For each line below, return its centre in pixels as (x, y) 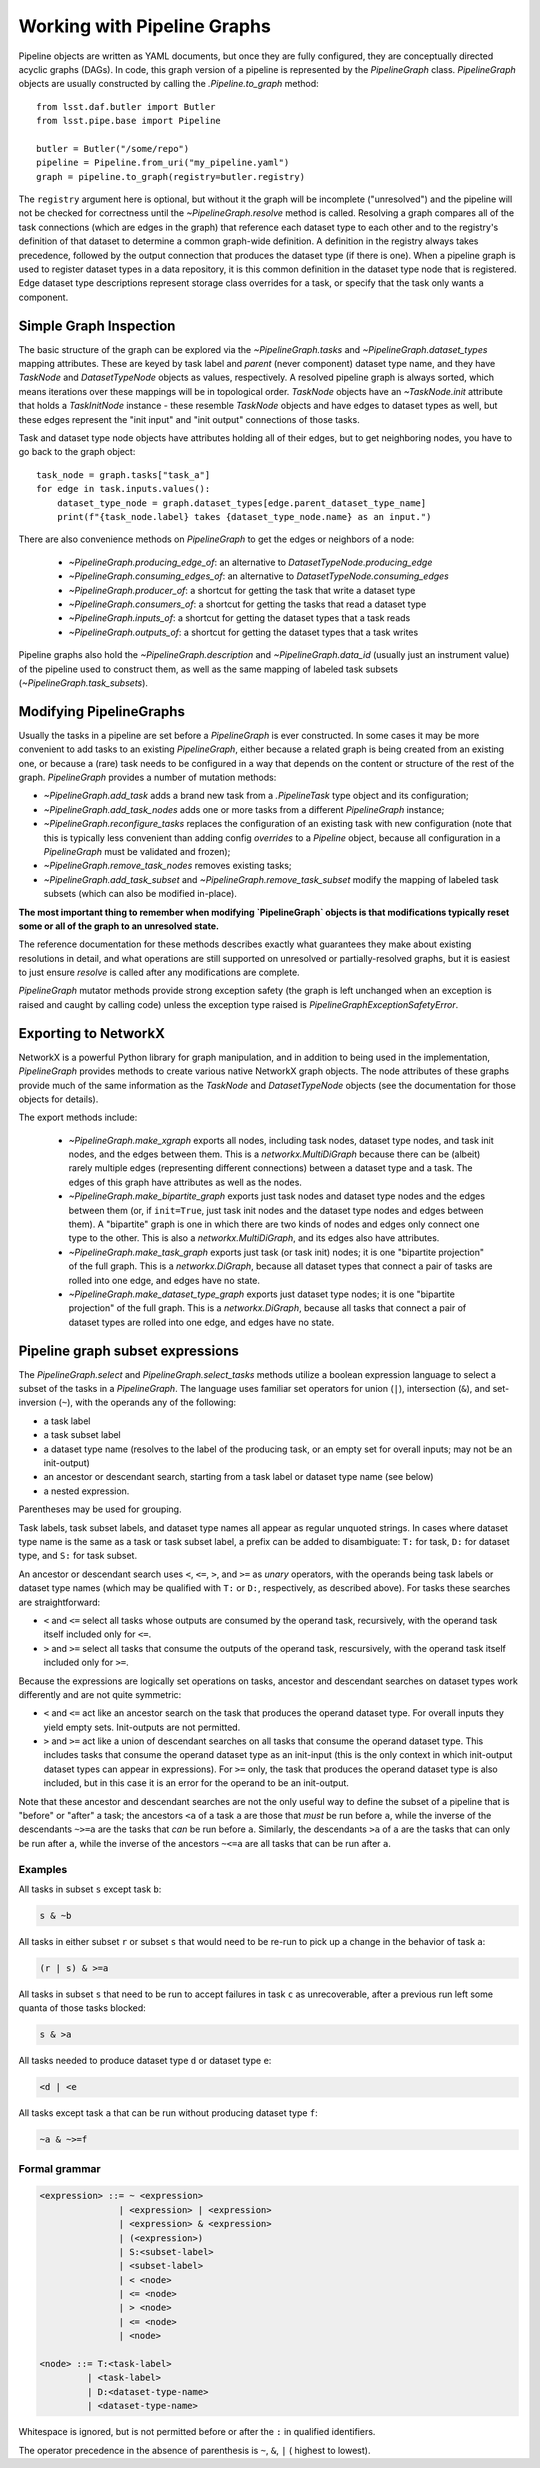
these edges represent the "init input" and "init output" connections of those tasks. (189, 419)
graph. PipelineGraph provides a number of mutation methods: (147, 777)
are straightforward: (59, 1602)
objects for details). (58, 1099)
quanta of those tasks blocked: (82, 2008)
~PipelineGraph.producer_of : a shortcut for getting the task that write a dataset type (242, 590)
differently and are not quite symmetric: (100, 1694)
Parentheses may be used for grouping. (100, 1509)
